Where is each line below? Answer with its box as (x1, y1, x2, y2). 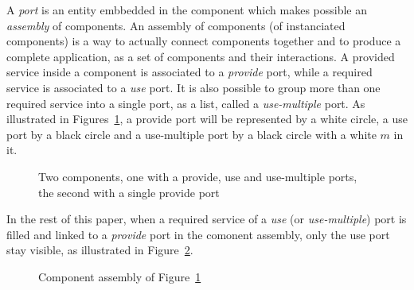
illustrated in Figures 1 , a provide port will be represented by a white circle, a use (6, 110, 408, 127)
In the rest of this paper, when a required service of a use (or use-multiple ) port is (6, 211, 407, 227)
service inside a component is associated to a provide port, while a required (6, 64, 373, 80)
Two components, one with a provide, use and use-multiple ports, (38, 168, 357, 184)
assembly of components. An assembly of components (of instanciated (6, 17, 346, 33)
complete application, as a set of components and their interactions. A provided (6, 48, 395, 64)
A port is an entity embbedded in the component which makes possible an (6, 2, 367, 17)
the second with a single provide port (38, 184, 220, 200)
